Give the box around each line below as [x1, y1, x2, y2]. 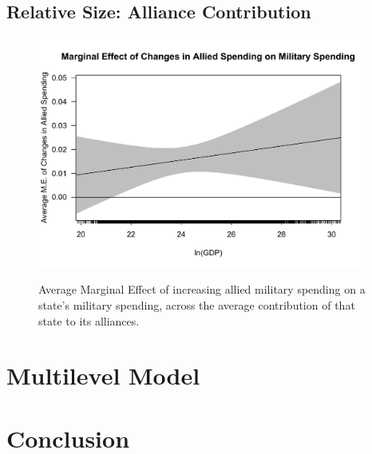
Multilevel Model [6, 359, 200, 392]
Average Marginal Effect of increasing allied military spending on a [38, 281, 366, 298]
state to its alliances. [38, 312, 140, 329]
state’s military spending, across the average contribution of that [38, 296, 355, 313]
